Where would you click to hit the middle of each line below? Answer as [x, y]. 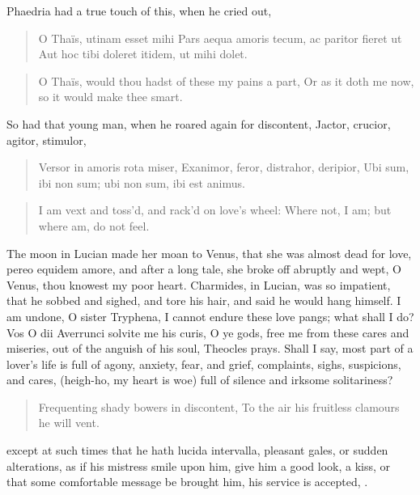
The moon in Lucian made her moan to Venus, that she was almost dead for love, [209, 253]
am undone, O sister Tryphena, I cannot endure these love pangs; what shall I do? [210, 316]
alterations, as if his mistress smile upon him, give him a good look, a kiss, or [199, 465]
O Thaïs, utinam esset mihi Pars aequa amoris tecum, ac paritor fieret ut [220, 38]
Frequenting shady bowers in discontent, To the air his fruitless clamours [219, 406]
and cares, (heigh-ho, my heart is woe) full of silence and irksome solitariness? [200, 380]
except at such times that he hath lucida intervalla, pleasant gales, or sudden [197, 450]
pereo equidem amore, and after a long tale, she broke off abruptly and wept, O [204, 269]
